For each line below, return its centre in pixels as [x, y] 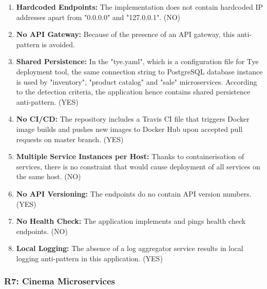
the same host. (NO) [49, 176]
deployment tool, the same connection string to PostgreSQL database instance [139, 71]
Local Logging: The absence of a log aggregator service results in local [130, 248]
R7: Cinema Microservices [60, 281]
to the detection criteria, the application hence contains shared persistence [133, 92]
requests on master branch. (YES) [70, 139]
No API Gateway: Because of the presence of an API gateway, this [125, 34]
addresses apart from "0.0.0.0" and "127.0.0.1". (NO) [98, 17]
